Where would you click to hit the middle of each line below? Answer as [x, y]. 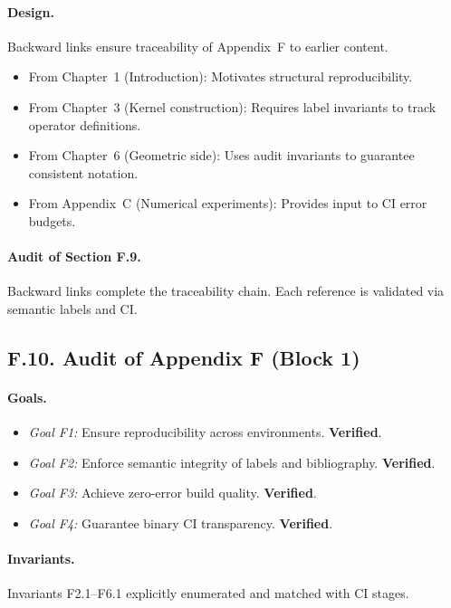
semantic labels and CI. [72, 308]
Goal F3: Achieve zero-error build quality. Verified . [173, 493]
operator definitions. [85, 124]
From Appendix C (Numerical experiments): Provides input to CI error [228, 203]
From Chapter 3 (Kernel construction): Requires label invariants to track [232, 106]
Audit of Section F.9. [74, 256]
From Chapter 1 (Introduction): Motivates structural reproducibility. [221, 76]
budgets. [52, 220]
